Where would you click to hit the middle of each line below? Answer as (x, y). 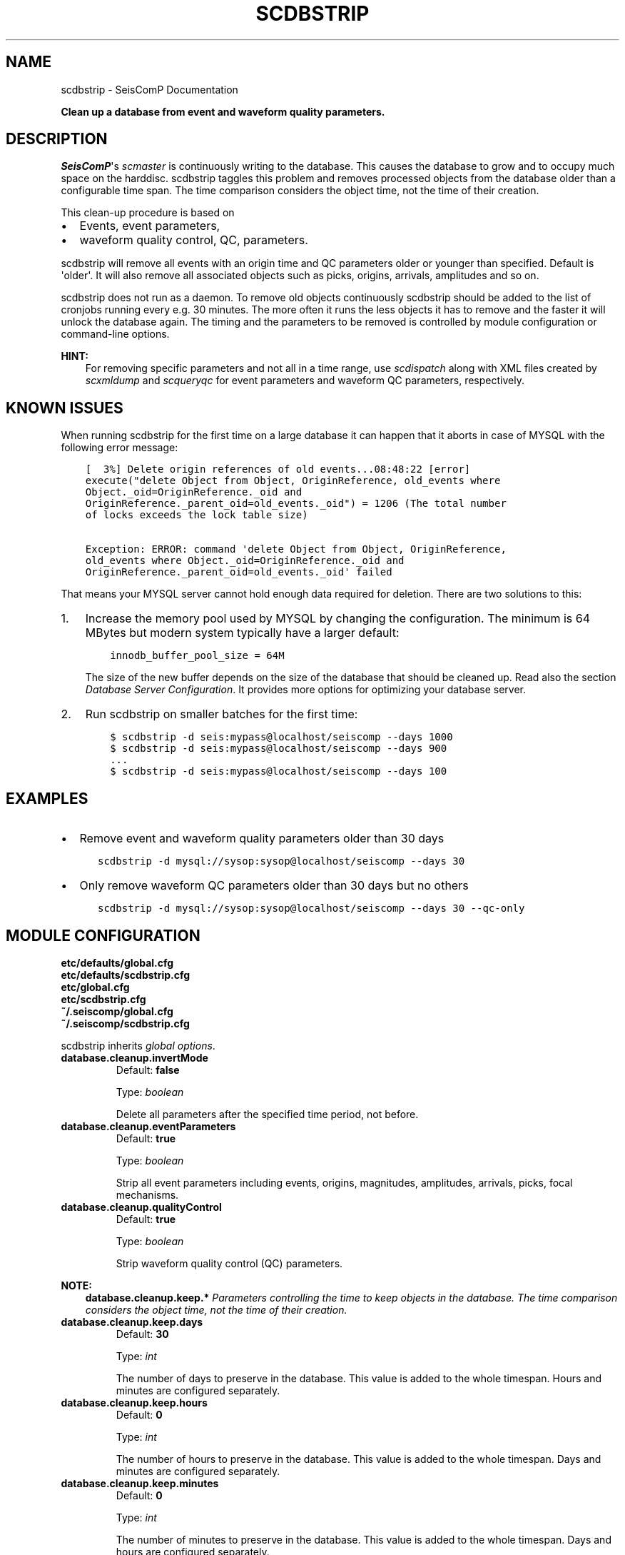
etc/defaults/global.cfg (117, 962)
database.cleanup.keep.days (132, 1322)
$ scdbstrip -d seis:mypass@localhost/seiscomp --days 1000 (281, 737)
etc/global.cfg (95, 987)
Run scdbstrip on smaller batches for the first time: (222, 714)
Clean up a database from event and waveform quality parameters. (223, 111)
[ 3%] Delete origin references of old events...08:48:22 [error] (278, 469)
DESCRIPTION (57, 139)
